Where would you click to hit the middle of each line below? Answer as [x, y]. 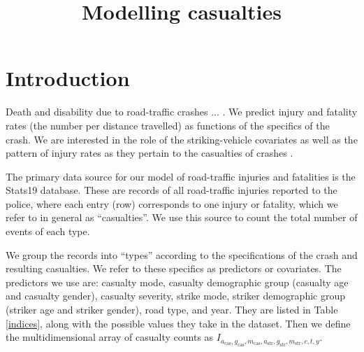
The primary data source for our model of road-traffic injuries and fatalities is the [181, 176]
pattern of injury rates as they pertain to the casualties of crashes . [150, 153]
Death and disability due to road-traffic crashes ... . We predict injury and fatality [182, 112]
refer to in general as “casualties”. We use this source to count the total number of [182, 217]
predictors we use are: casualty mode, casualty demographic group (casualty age [177, 282]
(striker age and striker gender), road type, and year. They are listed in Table [172, 310]
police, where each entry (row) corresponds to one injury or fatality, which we [172, 203]
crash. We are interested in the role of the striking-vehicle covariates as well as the [182, 139]
